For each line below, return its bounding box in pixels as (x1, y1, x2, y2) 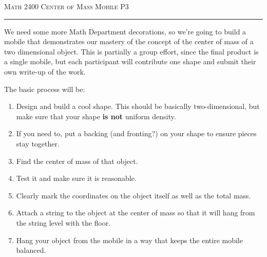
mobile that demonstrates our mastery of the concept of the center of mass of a (4, 36, 254, 47)
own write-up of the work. (4, 66, 86, 77)
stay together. (16, 138, 60, 149)
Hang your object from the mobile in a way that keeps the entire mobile (16, 234, 243, 245)
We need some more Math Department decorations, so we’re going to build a (4, 26, 246, 36)
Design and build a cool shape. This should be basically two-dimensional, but (16, 101, 260, 112)
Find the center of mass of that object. (16, 155, 138, 166)
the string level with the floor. (16, 217, 111, 228)
